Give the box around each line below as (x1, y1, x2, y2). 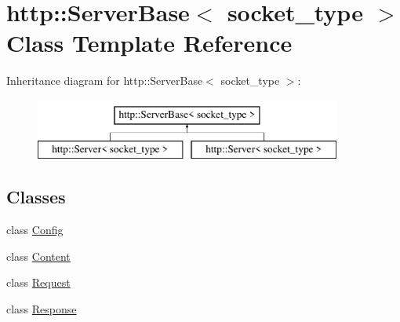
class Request (6, 274, 71, 291)
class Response (6, 301, 77, 317)
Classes (6, 185, 66, 209)
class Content (6, 247, 71, 264)
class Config (6, 221, 64, 238)
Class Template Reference (6, 27, 293, 59)
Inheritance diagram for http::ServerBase (6, 72, 203, 89)
